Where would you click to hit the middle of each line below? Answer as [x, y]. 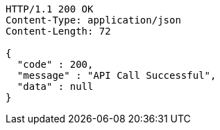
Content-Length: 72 [58, 31]
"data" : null [55, 86]
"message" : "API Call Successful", [117, 75]
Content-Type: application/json [93, 20]
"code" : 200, [55, 64]
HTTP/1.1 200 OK [50, 9]
